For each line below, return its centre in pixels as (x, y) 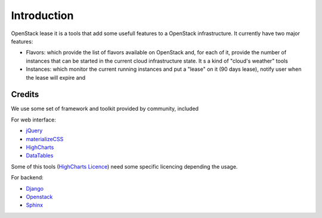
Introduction (42, 15)
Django (35, 188)
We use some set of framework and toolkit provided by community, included (105, 109)
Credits (25, 94)
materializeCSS (45, 139)
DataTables (40, 155)
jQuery (34, 130)
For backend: (27, 177)
